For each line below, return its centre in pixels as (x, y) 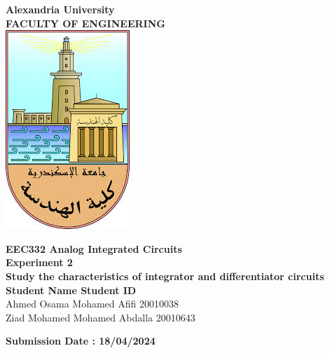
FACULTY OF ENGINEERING (85, 23)
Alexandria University (60, 9)
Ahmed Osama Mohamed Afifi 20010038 (92, 304)
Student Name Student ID (71, 290)
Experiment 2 (39, 262)
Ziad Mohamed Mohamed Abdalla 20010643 (101, 317)
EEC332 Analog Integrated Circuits (94, 248)
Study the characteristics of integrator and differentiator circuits (165, 276)
